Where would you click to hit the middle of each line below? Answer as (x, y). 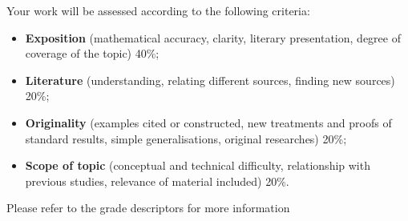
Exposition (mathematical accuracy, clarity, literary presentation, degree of (213, 37)
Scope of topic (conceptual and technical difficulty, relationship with (198, 165)
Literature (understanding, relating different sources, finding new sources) (210, 80)
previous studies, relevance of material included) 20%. (157, 181)
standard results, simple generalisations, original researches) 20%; (186, 138)
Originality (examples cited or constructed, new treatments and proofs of (208, 122)
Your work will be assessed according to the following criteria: (158, 10)
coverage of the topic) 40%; (92, 53)
